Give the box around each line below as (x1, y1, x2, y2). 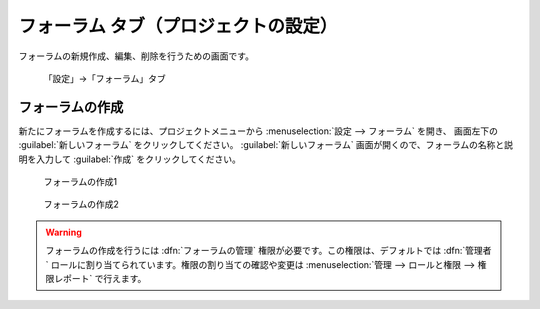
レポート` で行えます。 (53, 272, 147, 284)
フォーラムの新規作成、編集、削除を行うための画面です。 (18, 50, 255, 62)
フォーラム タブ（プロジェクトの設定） (18, 15, 338, 37)
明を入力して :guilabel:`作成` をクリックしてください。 (18, 153, 242, 165)
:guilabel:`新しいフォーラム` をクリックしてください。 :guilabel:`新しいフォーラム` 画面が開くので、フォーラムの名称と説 (18, 139, 514, 151)
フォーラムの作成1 (43, 176, 118, 188)
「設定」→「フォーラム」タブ (43, 72, 166, 84)
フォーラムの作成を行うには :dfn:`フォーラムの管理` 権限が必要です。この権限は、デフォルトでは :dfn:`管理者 (45, 245, 492, 257)
